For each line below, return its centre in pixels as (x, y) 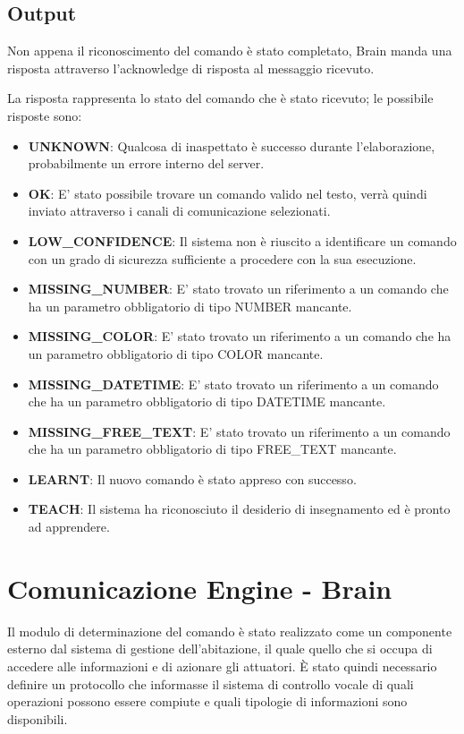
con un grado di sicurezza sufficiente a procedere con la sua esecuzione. (222, 258)
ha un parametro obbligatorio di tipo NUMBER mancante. (190, 306)
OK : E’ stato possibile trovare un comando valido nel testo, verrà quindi (228, 193)
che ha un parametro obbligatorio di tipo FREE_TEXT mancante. (212, 449)
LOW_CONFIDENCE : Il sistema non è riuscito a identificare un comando (242, 240)
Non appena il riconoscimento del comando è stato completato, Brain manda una (230, 51)
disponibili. (38, 718)
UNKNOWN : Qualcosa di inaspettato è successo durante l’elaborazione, (232, 145)
